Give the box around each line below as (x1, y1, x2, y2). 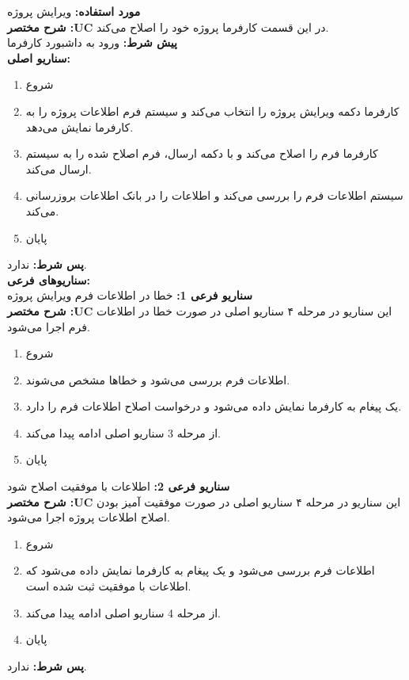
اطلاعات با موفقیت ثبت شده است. (25, 578, 191, 594)
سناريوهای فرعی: (7, 271, 90, 288)
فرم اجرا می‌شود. (7, 318, 90, 334)
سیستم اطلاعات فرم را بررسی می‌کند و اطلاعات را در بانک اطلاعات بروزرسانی (25, 187, 403, 204)
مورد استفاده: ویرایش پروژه (7, 3, 141, 19)
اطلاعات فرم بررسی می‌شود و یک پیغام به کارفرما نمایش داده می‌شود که (25, 562, 375, 579)
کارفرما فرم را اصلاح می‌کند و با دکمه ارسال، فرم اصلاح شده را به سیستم (25, 145, 378, 162)
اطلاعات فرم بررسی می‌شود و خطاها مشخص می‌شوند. (25, 371, 290, 388)
